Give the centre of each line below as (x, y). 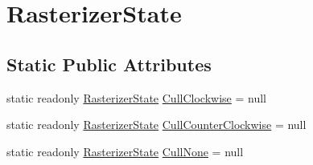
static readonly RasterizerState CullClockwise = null (136, 97)
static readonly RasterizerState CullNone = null (125, 151)
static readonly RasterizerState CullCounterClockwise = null (156, 125)
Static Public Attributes (109, 64)
